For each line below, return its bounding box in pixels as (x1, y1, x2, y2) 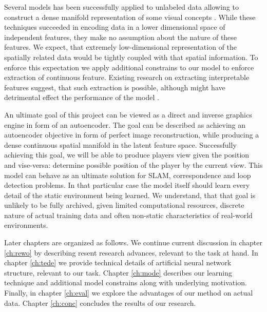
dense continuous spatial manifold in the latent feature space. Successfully (4, 139, 237, 150)
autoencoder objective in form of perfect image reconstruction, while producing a (4, 129, 259, 140)
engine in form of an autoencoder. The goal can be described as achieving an (4, 119, 246, 130)
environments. (4, 220, 48, 230)
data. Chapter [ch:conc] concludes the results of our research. (4, 297, 196, 308)
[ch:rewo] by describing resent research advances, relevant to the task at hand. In (4, 247, 258, 258)
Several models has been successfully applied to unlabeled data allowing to (4, 2, 239, 12)
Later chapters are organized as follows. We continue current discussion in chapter (4, 237, 262, 248)
